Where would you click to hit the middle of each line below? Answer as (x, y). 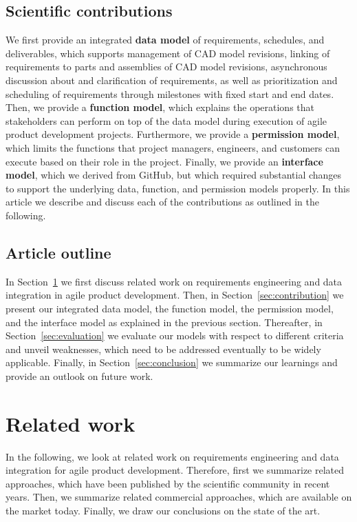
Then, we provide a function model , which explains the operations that (160, 107)
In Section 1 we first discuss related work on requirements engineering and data (174, 281)
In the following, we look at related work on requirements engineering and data (172, 456)
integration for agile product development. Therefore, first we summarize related (175, 470)
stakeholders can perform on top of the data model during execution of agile (166, 120)
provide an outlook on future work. (79, 375)
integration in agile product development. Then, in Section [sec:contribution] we (175, 295)
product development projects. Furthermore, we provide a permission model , (173, 134)
